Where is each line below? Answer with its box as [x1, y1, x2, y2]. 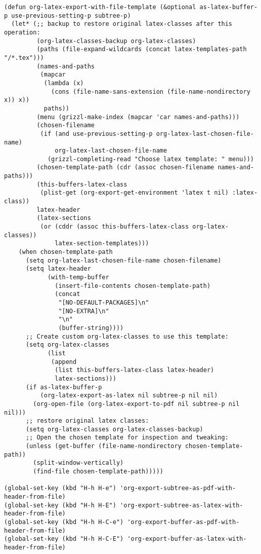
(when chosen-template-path [18, 248, 113, 256]
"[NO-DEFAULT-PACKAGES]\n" [58, 299, 149, 306]
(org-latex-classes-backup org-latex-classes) [36, 37, 196, 45]
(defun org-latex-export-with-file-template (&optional [4, 4, 196, 11]
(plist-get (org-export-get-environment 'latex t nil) [40, 189, 229, 197]
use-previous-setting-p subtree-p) [11, 12, 131, 19]
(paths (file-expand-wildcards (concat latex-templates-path [36, 46, 247, 53]
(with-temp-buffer [47, 274, 109, 281]
